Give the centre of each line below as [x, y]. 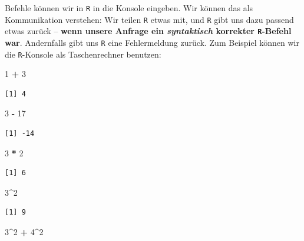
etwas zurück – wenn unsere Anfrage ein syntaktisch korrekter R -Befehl [148, 31]
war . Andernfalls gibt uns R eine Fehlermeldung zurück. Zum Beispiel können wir [152, 42]
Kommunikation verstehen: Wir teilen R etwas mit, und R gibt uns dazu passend [149, 19]
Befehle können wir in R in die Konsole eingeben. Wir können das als [129, 8]
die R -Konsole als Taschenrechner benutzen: [83, 54]
